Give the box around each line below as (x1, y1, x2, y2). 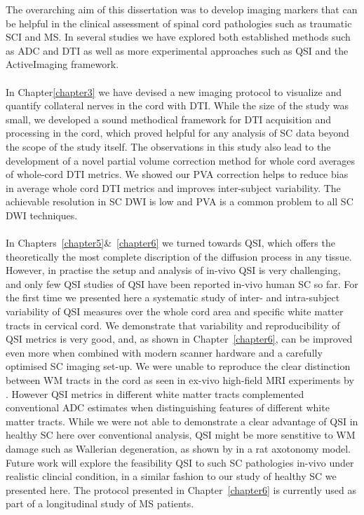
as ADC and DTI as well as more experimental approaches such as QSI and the (6, 43, 349, 57)
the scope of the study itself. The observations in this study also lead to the (6, 139, 331, 153)
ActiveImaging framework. (6, 57, 119, 71)
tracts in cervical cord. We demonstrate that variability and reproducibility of (6, 317, 340, 332)
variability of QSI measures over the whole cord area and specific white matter (6, 304, 344, 319)
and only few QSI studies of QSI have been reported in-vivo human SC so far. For (6, 276, 358, 291)
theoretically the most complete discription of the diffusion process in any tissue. (6, 249, 352, 263)
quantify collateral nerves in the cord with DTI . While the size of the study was (6, 98, 349, 113)
